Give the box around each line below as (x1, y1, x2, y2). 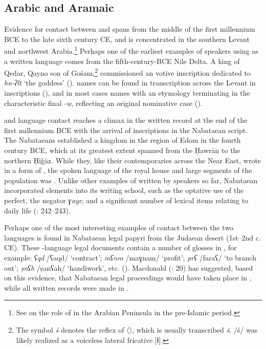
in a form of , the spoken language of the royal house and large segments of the (4, 165, 252, 176)
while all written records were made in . (4, 282, 129, 293)
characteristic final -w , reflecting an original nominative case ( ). (4, 97, 203, 108)
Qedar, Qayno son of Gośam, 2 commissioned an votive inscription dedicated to (4, 66, 251, 78)
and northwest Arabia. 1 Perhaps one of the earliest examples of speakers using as (4, 44, 258, 56)
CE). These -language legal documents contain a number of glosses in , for (4, 242, 237, 253)
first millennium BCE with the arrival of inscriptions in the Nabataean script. (4, 124, 248, 135)
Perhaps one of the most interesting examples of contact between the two (4, 222, 234, 233)
